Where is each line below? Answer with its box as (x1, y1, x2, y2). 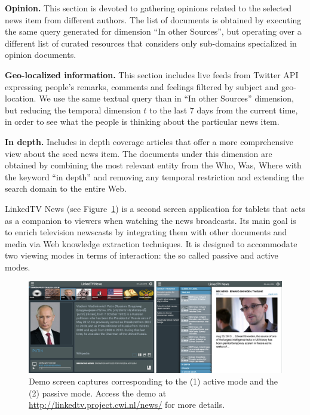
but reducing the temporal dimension (5, 103, 141, 116)
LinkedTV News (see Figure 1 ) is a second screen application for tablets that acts (5, 202, 305, 214)
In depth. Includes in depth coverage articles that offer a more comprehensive (5, 135, 294, 147)
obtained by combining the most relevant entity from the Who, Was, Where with (5, 159, 302, 171)
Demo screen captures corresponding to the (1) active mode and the (29, 375, 278, 388)
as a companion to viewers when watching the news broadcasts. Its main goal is (5, 214, 296, 226)
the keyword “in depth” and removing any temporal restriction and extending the (5, 170, 304, 183)
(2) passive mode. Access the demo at (29, 386, 167, 399)
